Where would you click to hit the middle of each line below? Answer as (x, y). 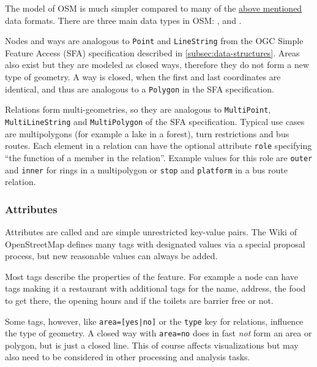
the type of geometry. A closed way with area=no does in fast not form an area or (158, 333)
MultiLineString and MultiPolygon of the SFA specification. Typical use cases (155, 121)
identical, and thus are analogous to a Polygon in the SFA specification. (140, 89)
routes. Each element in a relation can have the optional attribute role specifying (158, 146)
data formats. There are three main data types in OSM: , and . (123, 20)
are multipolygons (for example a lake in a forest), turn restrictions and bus (147, 133)
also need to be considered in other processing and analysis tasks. (128, 357)
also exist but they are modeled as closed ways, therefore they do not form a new (157, 65)
